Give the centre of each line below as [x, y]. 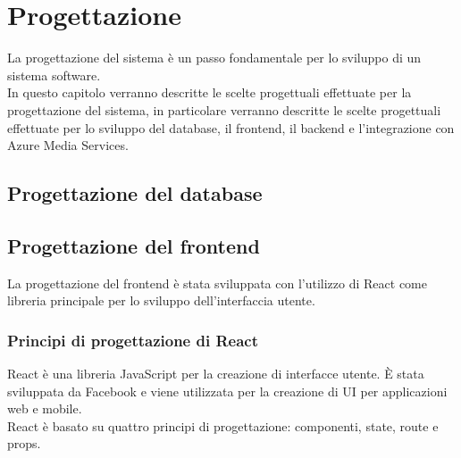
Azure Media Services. [68, 145]
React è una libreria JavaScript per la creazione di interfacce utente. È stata [216, 374]
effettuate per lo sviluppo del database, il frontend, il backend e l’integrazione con [231, 127]
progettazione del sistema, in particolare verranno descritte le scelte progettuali [224, 109]
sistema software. [54, 75]
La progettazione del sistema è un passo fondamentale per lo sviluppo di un [214, 58]
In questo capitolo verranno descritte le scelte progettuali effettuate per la [210, 92]
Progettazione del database [135, 193]
